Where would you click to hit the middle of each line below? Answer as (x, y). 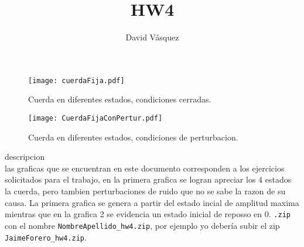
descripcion (25, 157)
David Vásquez (152, 37)
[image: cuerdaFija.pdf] (76, 80)
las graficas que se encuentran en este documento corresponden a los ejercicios (145, 168)
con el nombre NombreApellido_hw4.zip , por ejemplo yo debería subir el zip (142, 225)
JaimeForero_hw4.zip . (46, 237)
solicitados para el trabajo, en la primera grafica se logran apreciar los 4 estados (148, 179)
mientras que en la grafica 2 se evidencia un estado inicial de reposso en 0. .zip (148, 214)
